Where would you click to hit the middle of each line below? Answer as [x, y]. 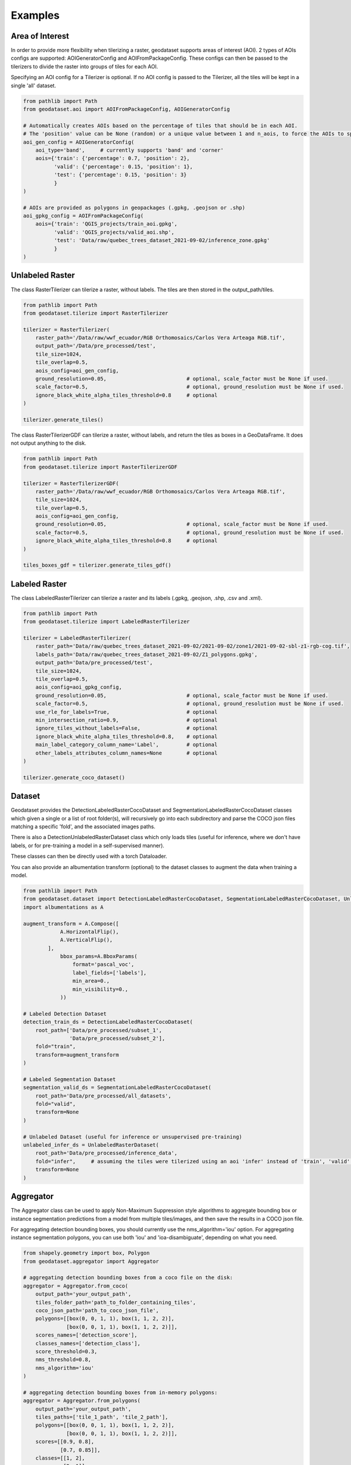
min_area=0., [91, 981]
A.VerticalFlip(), [87, 940]
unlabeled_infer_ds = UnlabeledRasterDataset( [91, 1145]
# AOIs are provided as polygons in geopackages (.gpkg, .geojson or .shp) [134, 207]
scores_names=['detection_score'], [86, 1335]
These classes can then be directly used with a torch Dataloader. [89, 856]
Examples [35, 15]
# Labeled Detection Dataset [65, 1013]
